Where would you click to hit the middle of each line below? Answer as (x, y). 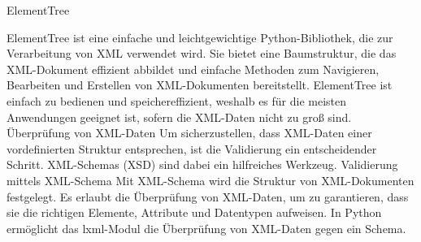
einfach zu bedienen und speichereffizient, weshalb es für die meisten (177, 100)
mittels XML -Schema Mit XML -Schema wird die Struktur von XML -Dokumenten (210, 180)
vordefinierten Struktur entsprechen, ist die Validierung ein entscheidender (192, 148)
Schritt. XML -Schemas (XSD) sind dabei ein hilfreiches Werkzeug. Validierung (202, 164)
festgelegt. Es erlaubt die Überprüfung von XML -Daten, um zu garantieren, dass (208, 196)
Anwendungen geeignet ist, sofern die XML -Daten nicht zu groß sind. (179, 117)
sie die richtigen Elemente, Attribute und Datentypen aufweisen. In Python (194, 212)
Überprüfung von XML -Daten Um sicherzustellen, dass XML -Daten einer (189, 133)
